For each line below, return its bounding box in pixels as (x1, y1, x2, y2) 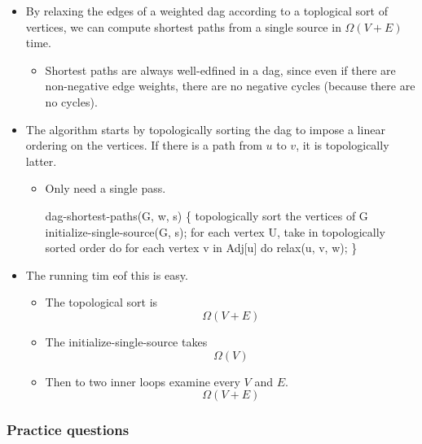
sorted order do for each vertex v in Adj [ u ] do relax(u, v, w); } (45, 239, 358, 256)
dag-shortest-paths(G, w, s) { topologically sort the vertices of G (45, 207, 368, 224)
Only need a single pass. (45, 180, 166, 197)
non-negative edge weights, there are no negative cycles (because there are (45, 77, 415, 94)
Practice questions (7, 420, 130, 440)
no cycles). (45, 93, 98, 110)
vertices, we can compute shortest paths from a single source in (25, 18, 341, 35)
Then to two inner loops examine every (45, 372, 240, 390)
